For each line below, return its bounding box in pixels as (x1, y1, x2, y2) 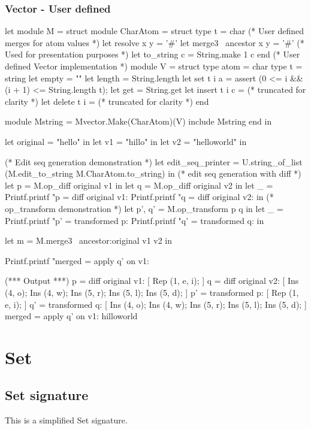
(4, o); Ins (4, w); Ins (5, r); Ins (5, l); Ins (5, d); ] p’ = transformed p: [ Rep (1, (5, 286, 299, 298)
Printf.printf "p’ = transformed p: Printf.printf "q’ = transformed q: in (5, 214, 264, 226)
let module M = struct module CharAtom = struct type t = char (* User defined (5, 25, 304, 37)
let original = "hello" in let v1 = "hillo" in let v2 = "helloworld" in (5, 135, 247, 147)
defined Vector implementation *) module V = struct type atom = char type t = (5, 60, 303, 72)
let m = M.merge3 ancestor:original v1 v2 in (5, 234, 173, 247)
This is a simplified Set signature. (5, 414, 128, 426)
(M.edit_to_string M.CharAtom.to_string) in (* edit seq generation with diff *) (5, 167, 301, 180)
